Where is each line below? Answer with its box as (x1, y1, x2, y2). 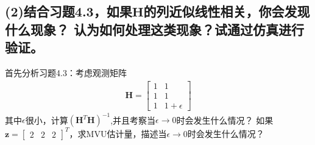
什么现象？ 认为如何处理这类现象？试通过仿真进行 (5, 19, 305, 38)
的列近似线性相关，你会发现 (143, 2, 310, 21)
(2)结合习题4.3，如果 (5, 2, 132, 21)
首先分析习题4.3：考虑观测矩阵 (5, 66, 127, 79)
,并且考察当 (110, 113, 156, 126)
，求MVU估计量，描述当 (69, 127, 167, 140)
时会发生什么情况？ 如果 (176, 113, 274, 126)
